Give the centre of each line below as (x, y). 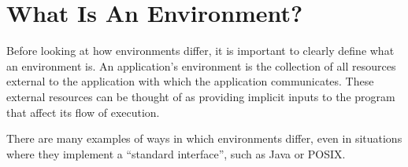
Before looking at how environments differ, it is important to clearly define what (200, 51)
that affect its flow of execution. (83, 112)
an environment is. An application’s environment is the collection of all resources (201, 65)
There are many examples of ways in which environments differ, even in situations (204, 138)
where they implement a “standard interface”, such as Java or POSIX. (176, 153)
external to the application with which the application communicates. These (190, 81)
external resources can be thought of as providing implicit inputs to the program (201, 96)
